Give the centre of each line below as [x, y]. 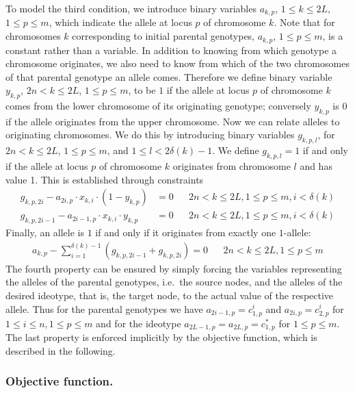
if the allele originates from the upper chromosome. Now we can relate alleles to [173, 121]
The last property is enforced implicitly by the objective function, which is [161, 337]
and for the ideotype [139, 323]
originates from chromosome [232, 166]
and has [316, 166]
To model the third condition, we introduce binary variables [131, 8]
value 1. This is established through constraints [105, 179]
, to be [142, 90]
